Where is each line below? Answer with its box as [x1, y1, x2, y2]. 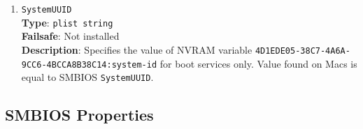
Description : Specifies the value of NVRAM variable [21, 42, 252, 56]
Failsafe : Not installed [21, 29, 120, 43]
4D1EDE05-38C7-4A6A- [255, 45, 350, 56]
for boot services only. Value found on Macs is [159, 56, 357, 70]
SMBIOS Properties [5, 104, 154, 126]
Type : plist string [21, 15, 113, 29]
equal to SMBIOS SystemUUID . [21, 70, 154, 84]
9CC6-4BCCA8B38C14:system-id [21, 59, 157, 70]
